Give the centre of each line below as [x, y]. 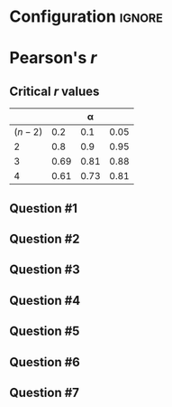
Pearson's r [53, 58]
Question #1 [44, 208]
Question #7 [44, 392]
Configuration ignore [86, 17]
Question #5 [45, 331]
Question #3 [45, 270]
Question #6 [45, 362]
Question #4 [45, 300]
